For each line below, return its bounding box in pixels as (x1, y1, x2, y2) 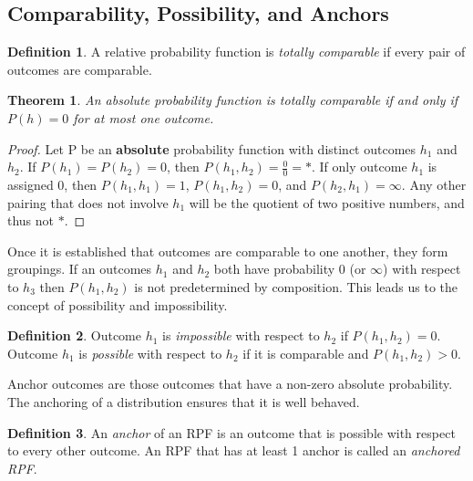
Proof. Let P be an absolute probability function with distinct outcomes (7, 139, 416, 158)
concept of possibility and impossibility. (7, 295, 228, 314)
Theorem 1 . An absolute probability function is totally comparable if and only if (7, 90, 458, 110)
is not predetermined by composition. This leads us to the (134, 277, 458, 296)
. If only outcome (312, 157, 407, 176)
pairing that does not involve (7, 193, 169, 212)
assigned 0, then (7, 175, 98, 193)
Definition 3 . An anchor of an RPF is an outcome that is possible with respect (7, 423, 456, 442)
